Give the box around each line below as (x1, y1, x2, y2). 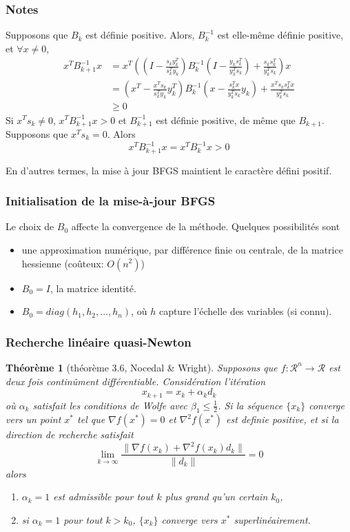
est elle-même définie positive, (217, 28, 344, 42)
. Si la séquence (218, 398, 283, 412)
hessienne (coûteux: (21, 256, 104, 270)
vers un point (6, 412, 61, 427)
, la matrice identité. (50, 280, 136, 295)
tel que (77, 412, 105, 427)
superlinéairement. (234, 512, 311, 526)
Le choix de (6, 219, 54, 234)
